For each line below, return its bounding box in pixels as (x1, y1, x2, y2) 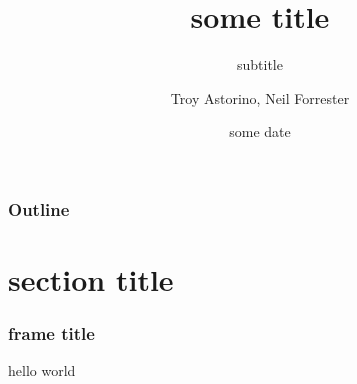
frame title (8, 321, 95, 346)
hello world (8, 360, 76, 381)
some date (229, 121, 291, 142)
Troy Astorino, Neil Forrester (170, 87, 350, 108)
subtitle (237, 54, 283, 75)
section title (8, 259, 174, 300)
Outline (8, 196, 70, 221)
